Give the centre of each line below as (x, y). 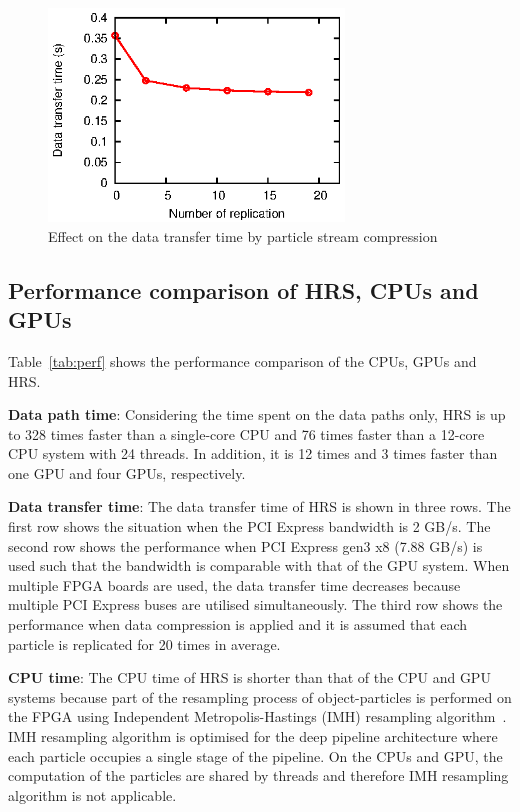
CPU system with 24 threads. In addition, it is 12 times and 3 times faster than (253, 453)
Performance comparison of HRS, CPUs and (243, 289)
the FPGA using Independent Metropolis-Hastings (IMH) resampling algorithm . (257, 716)
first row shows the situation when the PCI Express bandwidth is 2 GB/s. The (249, 526)
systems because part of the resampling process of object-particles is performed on (260, 696)
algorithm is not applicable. (92, 794)
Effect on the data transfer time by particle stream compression (243, 235)
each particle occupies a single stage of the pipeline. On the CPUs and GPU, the (255, 755)
